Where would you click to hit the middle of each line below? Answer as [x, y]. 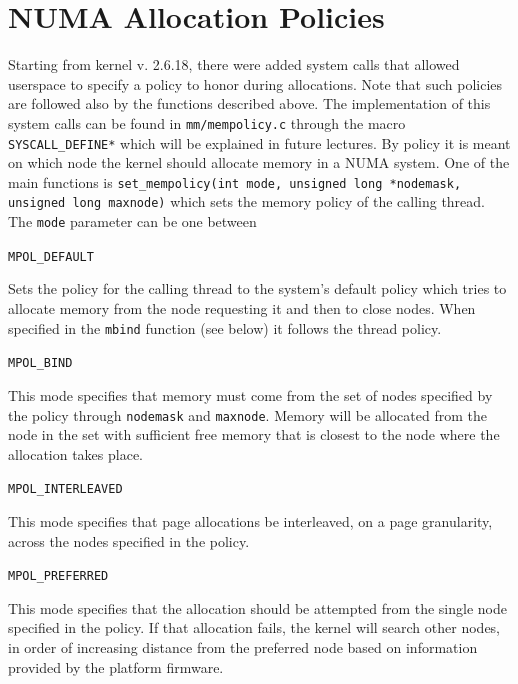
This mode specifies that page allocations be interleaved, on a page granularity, [250, 521]
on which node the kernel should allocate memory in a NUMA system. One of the [259, 162]
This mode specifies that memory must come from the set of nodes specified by [250, 394]
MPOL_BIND [40, 363]
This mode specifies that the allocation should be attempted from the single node [257, 607]
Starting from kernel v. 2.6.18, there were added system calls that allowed [234, 64]
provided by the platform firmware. [116, 666]
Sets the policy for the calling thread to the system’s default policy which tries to [257, 288]
